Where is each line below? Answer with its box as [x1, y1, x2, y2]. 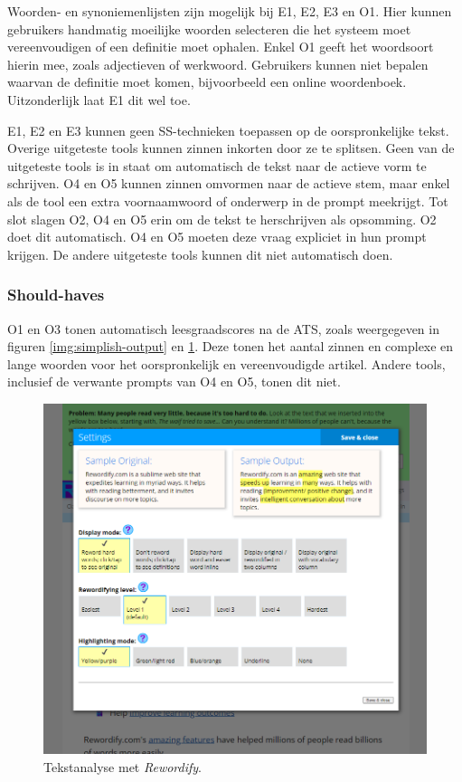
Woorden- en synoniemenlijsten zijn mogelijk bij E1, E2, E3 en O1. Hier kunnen [7, 2, 452, 20]
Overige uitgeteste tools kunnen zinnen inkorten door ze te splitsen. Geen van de [7, 138, 455, 157]
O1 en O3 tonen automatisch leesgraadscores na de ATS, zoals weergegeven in [7, 319, 439, 338]
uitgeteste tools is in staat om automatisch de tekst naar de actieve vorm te [7, 156, 427, 175]
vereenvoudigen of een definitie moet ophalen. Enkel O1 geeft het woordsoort [7, 37, 434, 56]
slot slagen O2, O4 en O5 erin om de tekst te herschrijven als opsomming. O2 [7, 209, 437, 228]
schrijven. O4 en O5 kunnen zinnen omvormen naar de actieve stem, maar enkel [7, 174, 450, 193]
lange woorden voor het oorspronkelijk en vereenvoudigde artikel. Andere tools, [7, 354, 446, 373]
